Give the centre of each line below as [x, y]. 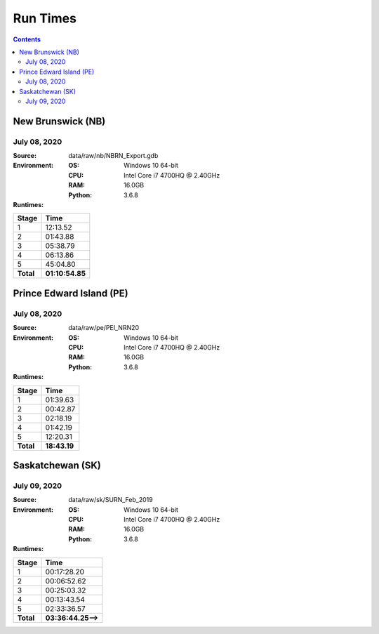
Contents [27, 39]
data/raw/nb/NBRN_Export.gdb [113, 156]
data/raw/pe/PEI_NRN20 [104, 328]
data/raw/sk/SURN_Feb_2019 [111, 500]
